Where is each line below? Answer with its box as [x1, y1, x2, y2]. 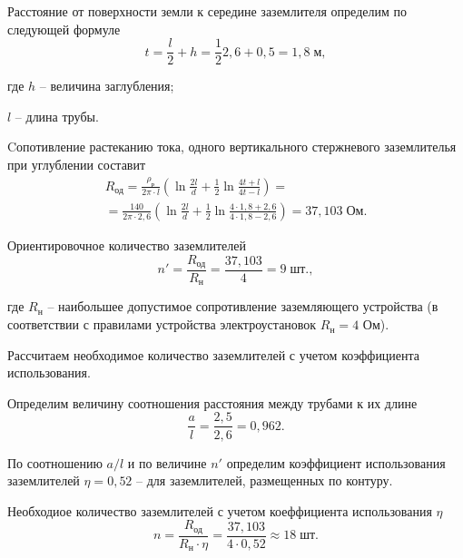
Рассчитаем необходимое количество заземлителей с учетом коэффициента [7, 345, 420, 364]
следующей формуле [7, 19, 121, 38]
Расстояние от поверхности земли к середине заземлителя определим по [7, 2, 407, 20]
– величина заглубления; [39, 76, 174, 95]
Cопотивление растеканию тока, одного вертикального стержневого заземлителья [7, 137, 457, 156]
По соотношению [7, 453, 103, 472]
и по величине [127, 453, 207, 472]
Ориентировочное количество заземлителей [7, 235, 246, 254]
